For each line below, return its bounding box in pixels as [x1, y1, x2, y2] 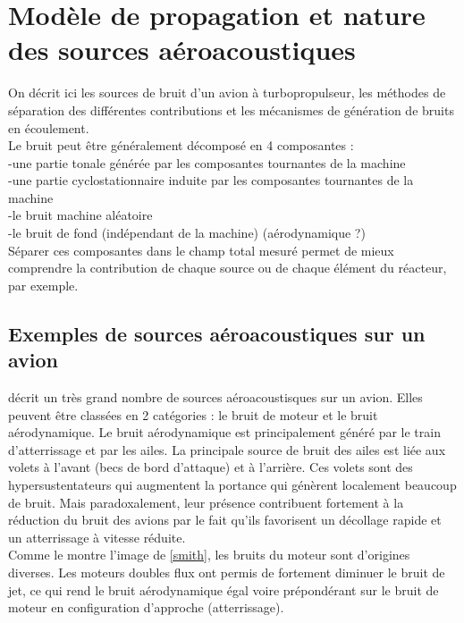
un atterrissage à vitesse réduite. [8, 527, 186, 546]
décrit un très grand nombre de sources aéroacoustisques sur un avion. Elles [8, 388, 423, 407]
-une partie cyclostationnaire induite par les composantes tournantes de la [8, 171, 414, 189]
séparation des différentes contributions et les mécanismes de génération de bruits [8, 100, 454, 119]
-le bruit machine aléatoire [8, 206, 153, 224]
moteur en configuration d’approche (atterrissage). [8, 598, 284, 617]
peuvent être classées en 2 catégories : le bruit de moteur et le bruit [8, 405, 378, 424]
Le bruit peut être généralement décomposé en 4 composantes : [8, 136, 354, 155]
